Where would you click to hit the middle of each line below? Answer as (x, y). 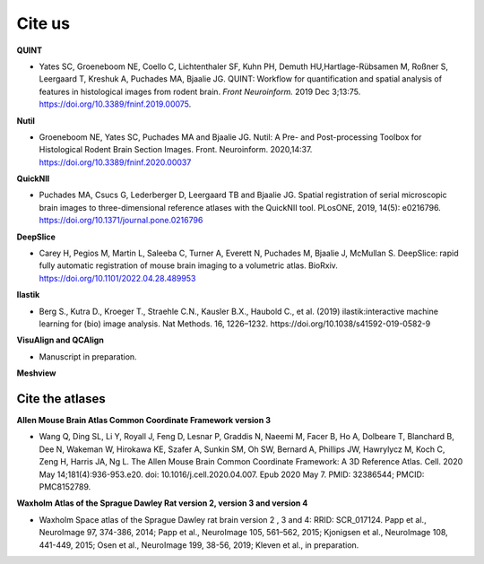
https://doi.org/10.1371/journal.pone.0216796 (121, 221)
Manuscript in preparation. (88, 356)
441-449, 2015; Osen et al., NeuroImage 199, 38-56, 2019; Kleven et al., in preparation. (199, 545)
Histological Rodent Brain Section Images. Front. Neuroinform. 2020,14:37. (176, 150)
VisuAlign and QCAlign (60, 340)
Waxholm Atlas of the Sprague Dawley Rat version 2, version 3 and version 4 (162, 503)
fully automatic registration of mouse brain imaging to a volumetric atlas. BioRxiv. (188, 265)
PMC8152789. (65, 487)
